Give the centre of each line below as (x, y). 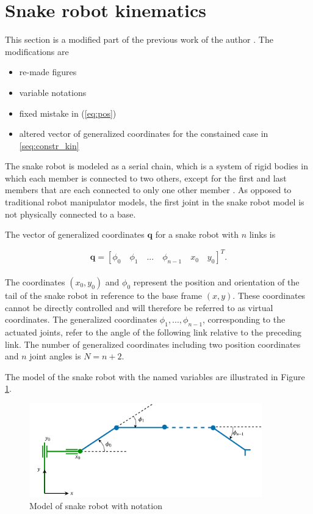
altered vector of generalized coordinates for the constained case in (144, 134)
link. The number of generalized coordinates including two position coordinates (153, 344)
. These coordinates (269, 295)
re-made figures (48, 72)
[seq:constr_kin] (49, 145)
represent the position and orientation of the (216, 281)
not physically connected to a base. (70, 214)
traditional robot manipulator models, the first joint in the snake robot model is (155, 202)
